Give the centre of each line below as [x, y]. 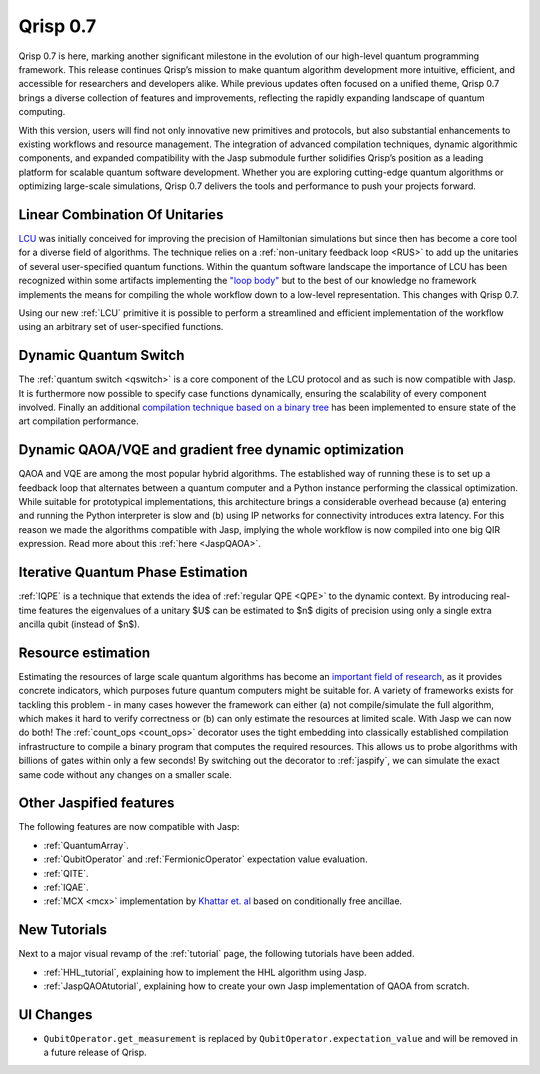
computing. [42, 112]
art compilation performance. [78, 421]
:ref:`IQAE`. [66, 887]
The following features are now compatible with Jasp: [129, 827]
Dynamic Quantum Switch [101, 355]
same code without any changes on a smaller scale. [125, 774]
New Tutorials [62, 930]
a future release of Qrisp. [95, 1052]
